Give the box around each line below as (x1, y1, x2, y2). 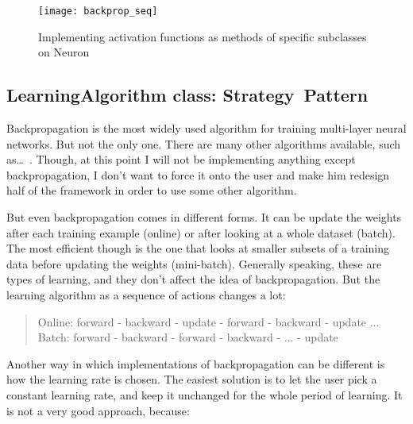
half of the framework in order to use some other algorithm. (6, 182, 297, 199)
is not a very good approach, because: (6, 402, 190, 418)
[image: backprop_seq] (38, 6, 158, 17)
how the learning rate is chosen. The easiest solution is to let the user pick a (6, 371, 377, 387)
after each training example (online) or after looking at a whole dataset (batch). (6, 224, 396, 241)
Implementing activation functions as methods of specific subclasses (38, 28, 367, 44)
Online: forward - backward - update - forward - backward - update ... (37, 313, 380, 330)
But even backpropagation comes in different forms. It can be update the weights (6, 209, 402, 225)
